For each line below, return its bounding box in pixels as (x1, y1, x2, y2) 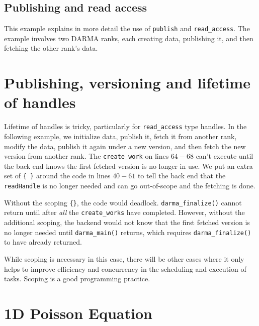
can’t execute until (196, 151, 253, 161)
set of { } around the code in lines (4, 170, 111, 181)
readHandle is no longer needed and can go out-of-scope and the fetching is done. (4, 180, 255, 191)
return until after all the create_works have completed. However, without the (4, 207, 245, 218)
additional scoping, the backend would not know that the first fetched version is (4, 217, 250, 228)
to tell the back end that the (137, 170, 226, 181)
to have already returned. (4, 237, 82, 247)
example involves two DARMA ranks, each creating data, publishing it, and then (4, 33, 253, 43)
